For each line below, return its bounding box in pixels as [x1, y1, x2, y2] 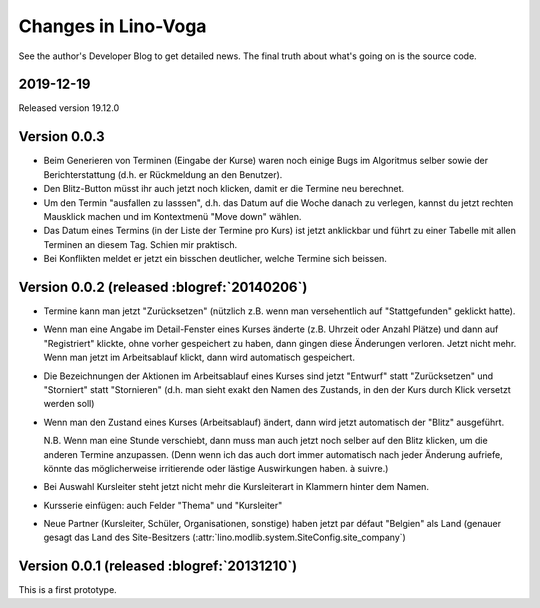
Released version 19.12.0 [18, 102, 120, 114]
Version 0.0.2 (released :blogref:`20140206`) [18, 278, 308, 295]
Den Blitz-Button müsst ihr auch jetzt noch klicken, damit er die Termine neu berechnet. [43, 183, 405, 195]
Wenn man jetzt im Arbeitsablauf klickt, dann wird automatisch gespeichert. [43, 351, 355, 364]
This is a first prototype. [18, 584, 117, 596]
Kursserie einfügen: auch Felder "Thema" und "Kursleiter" [43, 499, 283, 511]
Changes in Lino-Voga [18, 15, 207, 37]
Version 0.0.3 [18, 128, 105, 145]
